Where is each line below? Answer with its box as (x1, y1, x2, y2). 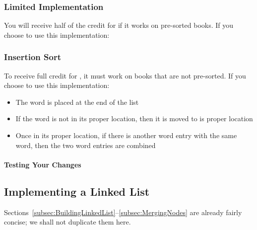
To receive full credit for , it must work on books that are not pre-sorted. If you (4, 70, 246, 80)
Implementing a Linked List (4, 183, 150, 199)
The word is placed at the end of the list (15, 96, 139, 107)
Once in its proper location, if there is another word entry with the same (15, 130, 237, 140)
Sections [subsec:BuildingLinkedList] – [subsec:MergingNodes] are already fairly (4, 207, 242, 217)
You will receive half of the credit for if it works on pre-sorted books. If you (4, 20, 234, 30)
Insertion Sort (4, 51, 61, 63)
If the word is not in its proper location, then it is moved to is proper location (15, 113, 253, 124)
